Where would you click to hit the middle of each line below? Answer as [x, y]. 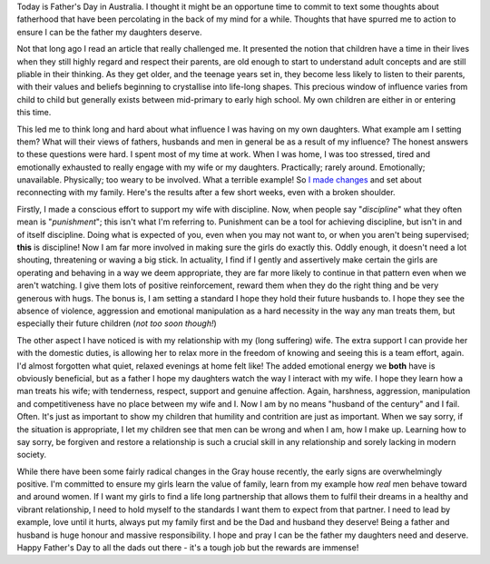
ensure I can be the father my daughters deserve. [110, 32]
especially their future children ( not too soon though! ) [117, 323]
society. [32, 455]
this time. [34, 113]
